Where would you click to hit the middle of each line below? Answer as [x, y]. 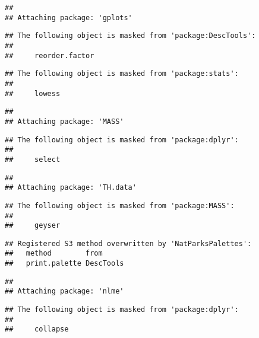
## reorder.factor [50, 55]
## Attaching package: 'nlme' [64, 291]
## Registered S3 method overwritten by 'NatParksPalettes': [128, 243]
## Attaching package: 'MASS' [64, 121]
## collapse [37, 329]
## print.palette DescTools [64, 264]
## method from [54, 253]
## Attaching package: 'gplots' [69, 17]
